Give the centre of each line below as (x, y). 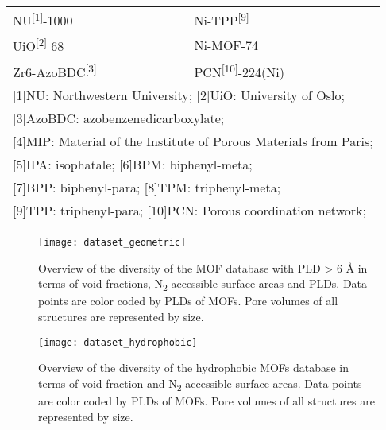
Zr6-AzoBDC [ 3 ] (55, 70)
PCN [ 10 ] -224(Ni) (239, 70)
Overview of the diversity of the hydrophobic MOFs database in (194, 368)
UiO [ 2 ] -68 (39, 45)
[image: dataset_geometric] (112, 242)
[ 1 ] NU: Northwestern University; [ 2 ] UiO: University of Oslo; (179, 95)
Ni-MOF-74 (226, 45)
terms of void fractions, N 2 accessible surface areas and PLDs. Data (203, 285)
